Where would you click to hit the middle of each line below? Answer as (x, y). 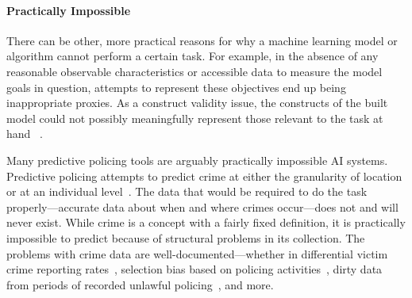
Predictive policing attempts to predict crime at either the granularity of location (204, 176)
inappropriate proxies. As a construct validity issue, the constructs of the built (197, 103)
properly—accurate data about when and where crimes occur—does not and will (202, 206)
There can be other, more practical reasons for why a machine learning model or (202, 40)
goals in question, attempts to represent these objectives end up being (176, 87)
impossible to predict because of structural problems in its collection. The (186, 237)
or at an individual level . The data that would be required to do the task (187, 191)
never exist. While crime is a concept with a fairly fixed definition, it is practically (206, 222)
